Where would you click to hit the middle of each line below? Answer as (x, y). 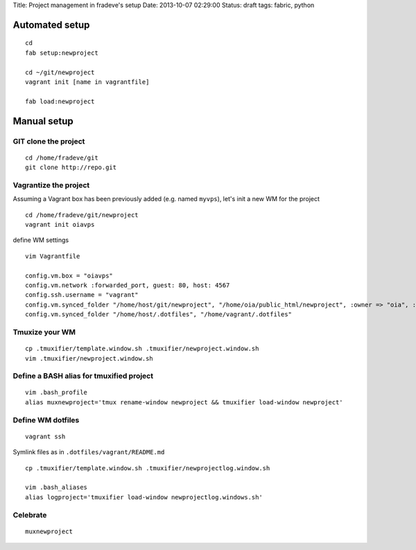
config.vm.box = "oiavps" (69, 275)
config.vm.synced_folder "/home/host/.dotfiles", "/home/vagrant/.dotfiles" (159, 315)
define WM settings (41, 240)
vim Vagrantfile (53, 256)
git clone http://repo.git (71, 167)
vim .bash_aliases (57, 488)
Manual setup (43, 121)
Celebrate (30, 515)
